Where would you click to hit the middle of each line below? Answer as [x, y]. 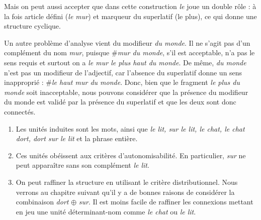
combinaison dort [42, 202]
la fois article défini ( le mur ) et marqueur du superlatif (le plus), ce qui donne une [130, 16]
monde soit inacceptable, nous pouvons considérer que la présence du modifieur [126, 92]
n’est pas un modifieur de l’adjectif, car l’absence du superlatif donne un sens [123, 72]
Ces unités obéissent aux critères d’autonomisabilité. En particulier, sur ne [131, 155]
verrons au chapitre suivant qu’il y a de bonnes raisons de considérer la [125, 192]
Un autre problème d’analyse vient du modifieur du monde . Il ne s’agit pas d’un [127, 42]
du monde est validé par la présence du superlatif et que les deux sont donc [120, 102]
